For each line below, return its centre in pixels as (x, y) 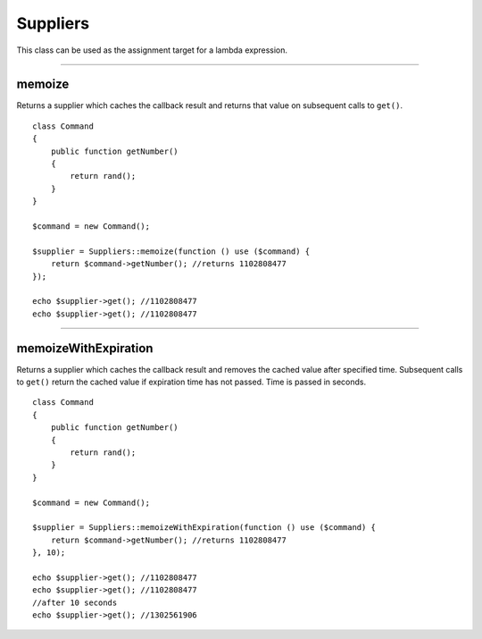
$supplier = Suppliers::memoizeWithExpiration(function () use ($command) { (204, 528)
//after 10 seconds (75, 602)
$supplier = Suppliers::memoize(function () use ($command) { (171, 251)
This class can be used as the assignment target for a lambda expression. (152, 50)
